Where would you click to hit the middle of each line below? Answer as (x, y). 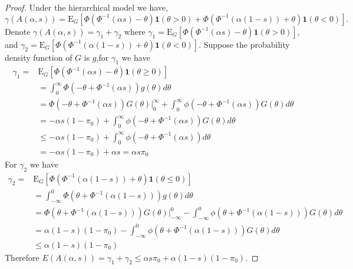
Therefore (22, 257)
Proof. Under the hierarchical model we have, (86, 7)
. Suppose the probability (244, 44)
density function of (39, 57)
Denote (18, 31)
